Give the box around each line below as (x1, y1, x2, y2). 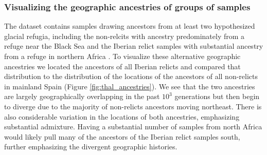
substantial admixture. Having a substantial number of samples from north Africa (4, 121, 262, 132)
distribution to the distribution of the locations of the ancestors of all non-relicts (4, 71, 258, 82)
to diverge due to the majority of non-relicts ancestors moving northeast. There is (4, 101, 262, 111)
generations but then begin (174, 91, 260, 102)
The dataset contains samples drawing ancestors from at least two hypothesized (4, 21, 255, 31)
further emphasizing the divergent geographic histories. (4, 141, 177, 152)
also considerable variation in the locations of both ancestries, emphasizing (4, 111, 240, 122)
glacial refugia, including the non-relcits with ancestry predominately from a (4, 30, 245, 41)
